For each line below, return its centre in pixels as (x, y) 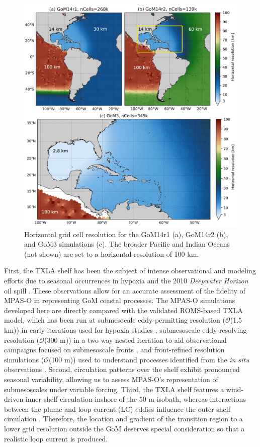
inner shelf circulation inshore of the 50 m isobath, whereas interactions (136, 399)
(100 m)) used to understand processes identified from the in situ (149, 359)
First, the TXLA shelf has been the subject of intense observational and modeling (130, 271)
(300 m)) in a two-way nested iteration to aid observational (135, 340)
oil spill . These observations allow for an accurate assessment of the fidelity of (125, 290)
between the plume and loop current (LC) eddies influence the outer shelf (117, 408)
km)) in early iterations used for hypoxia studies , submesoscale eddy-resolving (125, 329)
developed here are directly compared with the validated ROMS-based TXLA (123, 310)
